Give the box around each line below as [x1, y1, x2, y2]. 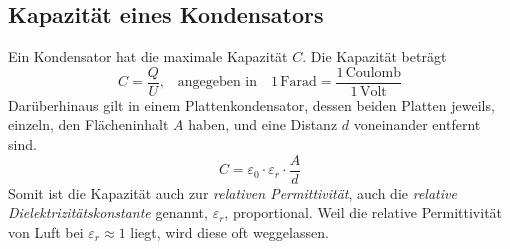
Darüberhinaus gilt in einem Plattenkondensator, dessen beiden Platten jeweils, [8, 94, 495, 115]
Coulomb [345, 65, 401, 80]
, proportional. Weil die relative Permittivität [224, 202, 503, 223]
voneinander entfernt [353, 114, 481, 135]
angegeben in [177, 75, 257, 90]
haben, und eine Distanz [188, 114, 338, 135]
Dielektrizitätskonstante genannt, [8, 202, 208, 223]
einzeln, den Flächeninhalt [8, 114, 169, 135]
